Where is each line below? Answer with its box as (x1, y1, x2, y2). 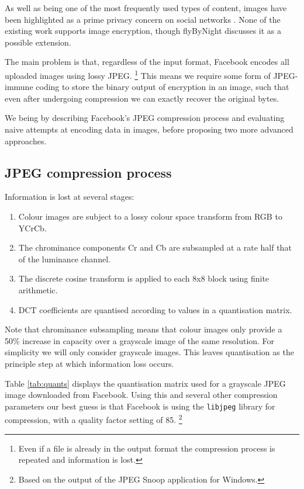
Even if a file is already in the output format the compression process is (18, 442, 275, 454)
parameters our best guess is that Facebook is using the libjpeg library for (5, 400, 275, 412)
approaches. (5, 134, 47, 147)
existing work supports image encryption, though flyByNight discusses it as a (5, 25, 282, 37)
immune (5, 81, 33, 93)
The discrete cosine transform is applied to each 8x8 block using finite (18, 272, 270, 285)
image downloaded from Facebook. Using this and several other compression (5, 389, 278, 401)
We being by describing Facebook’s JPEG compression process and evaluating (5, 112, 285, 124)
